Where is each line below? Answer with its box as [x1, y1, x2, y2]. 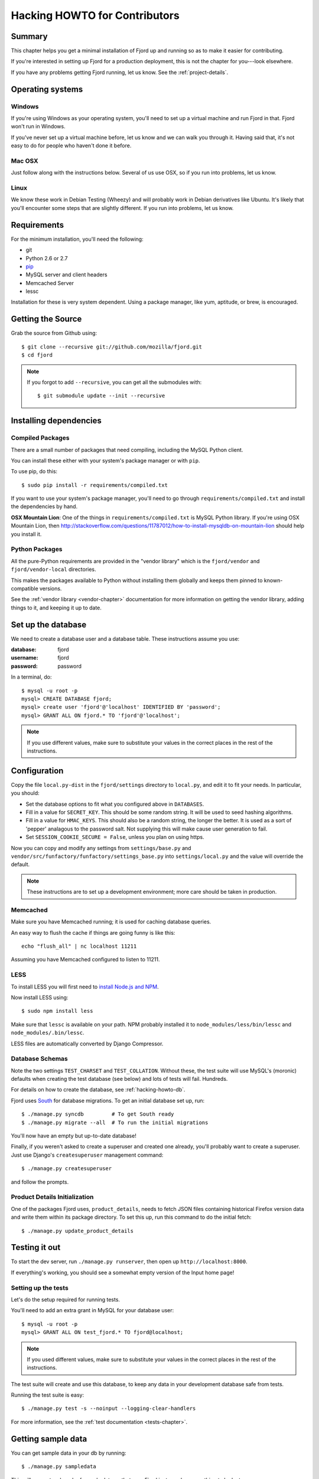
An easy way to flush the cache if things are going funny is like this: [11, 929, 175, 936]
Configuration [11, 766, 64, 776]
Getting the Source [11, 314, 82, 324]
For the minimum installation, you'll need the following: [11, 235, 144, 243]
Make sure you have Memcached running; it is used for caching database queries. [11, 918, 211, 925]
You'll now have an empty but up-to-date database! [11, 1132, 137, 1139]
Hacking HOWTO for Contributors [11, 9, 180, 22]
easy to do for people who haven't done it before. [11, 142, 132, 149]
